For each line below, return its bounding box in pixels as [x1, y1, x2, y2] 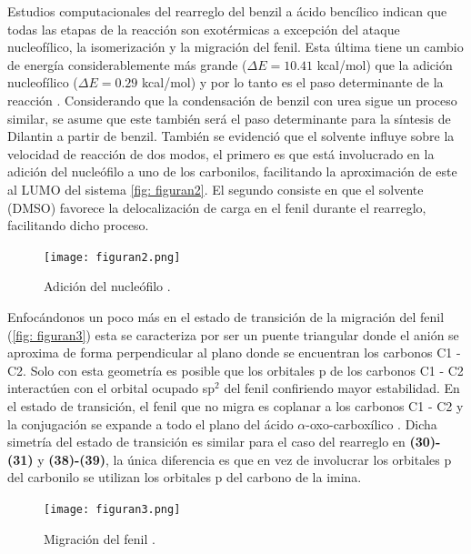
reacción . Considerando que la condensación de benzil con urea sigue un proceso [7, 90, 457, 109]
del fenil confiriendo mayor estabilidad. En [224, 378, 460, 398]
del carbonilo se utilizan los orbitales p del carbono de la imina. [7, 468, 362, 487]
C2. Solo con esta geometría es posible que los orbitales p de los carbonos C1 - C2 [7, 360, 464, 379]
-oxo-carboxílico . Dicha [306, 414, 437, 433]
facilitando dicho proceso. [7, 216, 149, 235]
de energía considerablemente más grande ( [7, 55, 247, 74]
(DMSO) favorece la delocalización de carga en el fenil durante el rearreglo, [7, 197, 426, 217]
